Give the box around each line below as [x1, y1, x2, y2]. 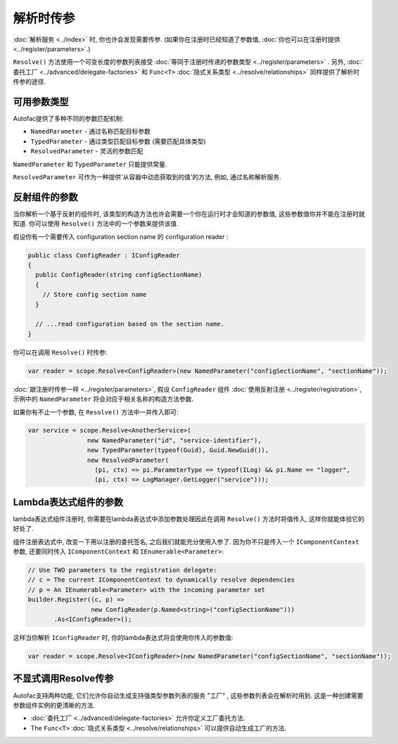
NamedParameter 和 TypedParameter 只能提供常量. [13, 160, 167, 168]
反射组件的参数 [13, 191, 78, 203]
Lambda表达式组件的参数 [13, 496, 123, 508]
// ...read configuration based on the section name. [35, 320, 225, 328]
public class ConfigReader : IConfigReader [27, 251, 181, 259]
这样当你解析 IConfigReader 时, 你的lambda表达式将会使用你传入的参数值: [13, 634, 233, 642]
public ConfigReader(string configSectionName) [35, 271, 203, 279]
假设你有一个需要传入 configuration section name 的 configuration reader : [13, 232, 229, 240]
